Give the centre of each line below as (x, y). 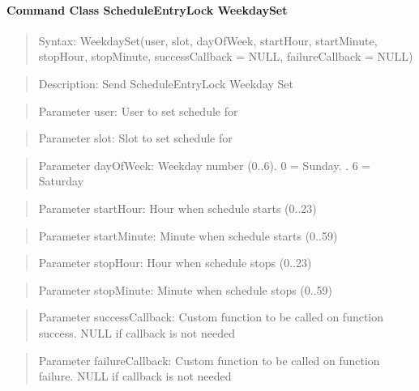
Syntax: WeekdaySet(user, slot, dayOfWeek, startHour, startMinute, (208, 40)
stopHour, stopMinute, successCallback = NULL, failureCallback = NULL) (226, 56)
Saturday (61, 181)
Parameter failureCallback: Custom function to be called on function (209, 360)
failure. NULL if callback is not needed (135, 376)
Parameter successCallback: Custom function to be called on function (211, 317)
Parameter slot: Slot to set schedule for (135, 138)
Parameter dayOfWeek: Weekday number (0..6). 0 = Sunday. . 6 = (205, 165)
